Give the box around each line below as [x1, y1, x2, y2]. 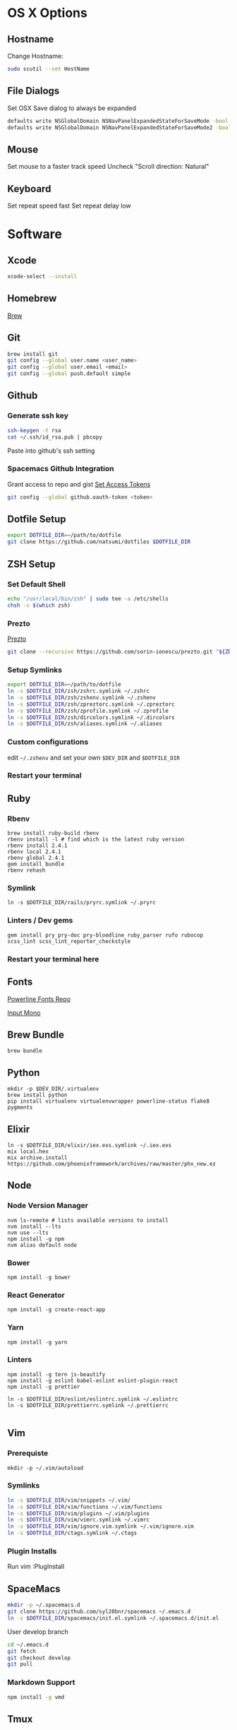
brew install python [7, 1091, 68, 1099]
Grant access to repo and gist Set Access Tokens [7, 480, 151, 488]
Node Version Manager [7, 1201, 88, 1211]
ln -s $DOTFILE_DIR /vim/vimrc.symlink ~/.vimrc [7, 1517, 150, 1524]
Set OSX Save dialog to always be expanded [7, 104, 136, 112]
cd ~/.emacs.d [7, 1641, 49, 1648]
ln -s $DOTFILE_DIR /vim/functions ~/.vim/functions [7, 1503, 162, 1510]
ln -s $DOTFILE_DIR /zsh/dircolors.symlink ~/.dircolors [7, 713, 175, 721]
